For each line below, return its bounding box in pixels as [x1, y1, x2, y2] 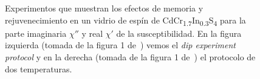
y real [81, 27, 103, 39]
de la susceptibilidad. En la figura [116, 27, 242, 39]
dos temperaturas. [5, 62, 72, 75]
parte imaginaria [5, 27, 67, 39]
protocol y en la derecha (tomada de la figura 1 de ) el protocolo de [5, 50, 256, 63]
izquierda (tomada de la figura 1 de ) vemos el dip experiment [5, 39, 236, 51]
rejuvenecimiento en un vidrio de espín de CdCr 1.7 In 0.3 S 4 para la [5, 13, 246, 28]
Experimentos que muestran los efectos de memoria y [5, 2, 204, 14]
